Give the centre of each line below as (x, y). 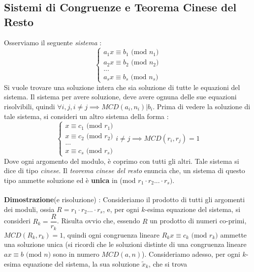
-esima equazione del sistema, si (193, 209)
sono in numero (76, 254)
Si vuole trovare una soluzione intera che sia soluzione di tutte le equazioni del (122, 87)
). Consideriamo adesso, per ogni (191, 254)
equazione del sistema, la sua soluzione (81, 263)
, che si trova (168, 263)
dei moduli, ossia (29, 209)
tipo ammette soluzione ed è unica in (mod (70, 180)
